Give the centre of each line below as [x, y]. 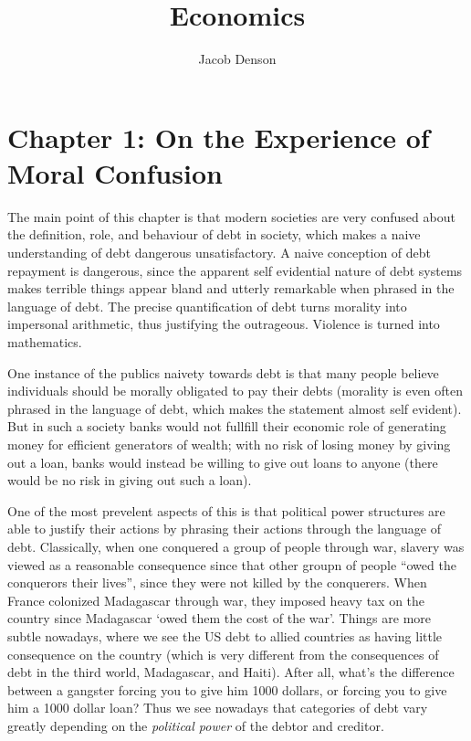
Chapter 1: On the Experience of [219, 137]
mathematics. [45, 342]
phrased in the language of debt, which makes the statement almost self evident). [235, 408]
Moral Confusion [115, 172]
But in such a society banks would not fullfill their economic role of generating [227, 426]
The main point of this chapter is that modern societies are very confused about [231, 216]
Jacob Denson [237, 59]
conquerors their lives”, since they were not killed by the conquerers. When [217, 582]
